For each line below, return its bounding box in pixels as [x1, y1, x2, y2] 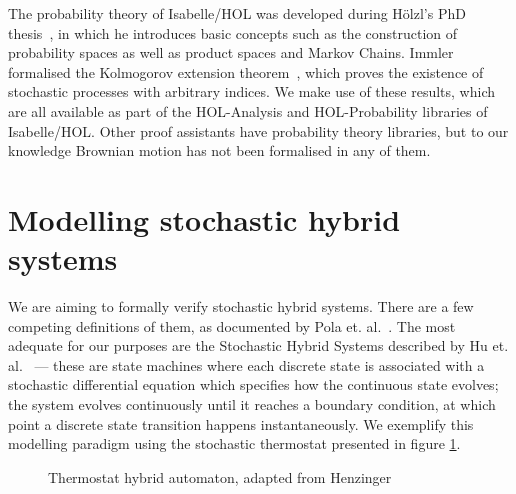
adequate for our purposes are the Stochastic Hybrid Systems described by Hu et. [8, 335, 509, 356]
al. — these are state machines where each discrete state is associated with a [8, 354, 485, 375]
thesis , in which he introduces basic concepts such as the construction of [8, 22, 458, 43]
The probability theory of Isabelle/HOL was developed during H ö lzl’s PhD [8, 3, 466, 23]
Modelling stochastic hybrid [8, 198, 401, 239]
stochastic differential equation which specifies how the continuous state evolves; [8, 374, 499, 395]
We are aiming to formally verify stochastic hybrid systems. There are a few [8, 296, 474, 317]
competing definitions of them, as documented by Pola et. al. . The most [8, 315, 456, 336]
